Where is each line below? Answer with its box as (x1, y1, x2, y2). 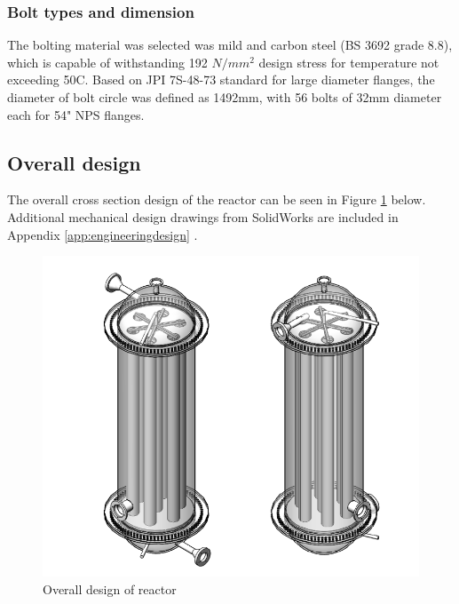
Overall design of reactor (43, 579, 177, 598)
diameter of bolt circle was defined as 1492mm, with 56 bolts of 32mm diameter (7, 88, 442, 106)
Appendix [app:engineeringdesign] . (7, 225, 198, 243)
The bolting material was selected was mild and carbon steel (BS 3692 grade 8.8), (7, 36, 453, 54)
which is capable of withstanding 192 (7, 52, 208, 71)
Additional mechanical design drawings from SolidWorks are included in (7, 207, 399, 226)
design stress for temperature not (258, 52, 439, 71)
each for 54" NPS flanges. (7, 105, 145, 123)
